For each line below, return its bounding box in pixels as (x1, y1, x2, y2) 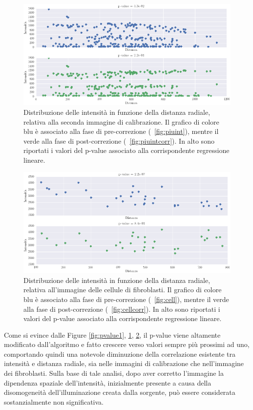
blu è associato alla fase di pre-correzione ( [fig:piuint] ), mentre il (23, 126, 219, 136)
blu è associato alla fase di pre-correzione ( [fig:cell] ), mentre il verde (23, 294, 229, 304)
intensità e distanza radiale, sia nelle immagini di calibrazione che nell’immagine (4, 358, 244, 368)
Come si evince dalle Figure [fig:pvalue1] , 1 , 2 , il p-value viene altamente (4, 329, 221, 340)
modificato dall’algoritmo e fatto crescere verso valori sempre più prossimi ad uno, (4, 339, 250, 349)
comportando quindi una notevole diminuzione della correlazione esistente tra (4, 348, 235, 359)
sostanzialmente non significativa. (4, 396, 104, 407)
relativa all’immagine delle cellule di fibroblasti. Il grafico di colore (23, 284, 222, 295)
